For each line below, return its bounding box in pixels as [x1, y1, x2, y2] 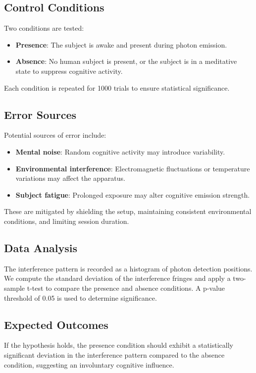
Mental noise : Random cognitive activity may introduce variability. [15, 146, 225, 157]
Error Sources [4, 107, 77, 122]
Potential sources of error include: [4, 130, 106, 140]
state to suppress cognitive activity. [15, 65, 123, 76]
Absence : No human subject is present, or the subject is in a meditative [15, 56, 237, 66]
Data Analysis [4, 240, 78, 255]
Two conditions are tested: [4, 23, 84, 33]
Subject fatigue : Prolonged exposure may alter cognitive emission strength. [15, 189, 250, 200]
